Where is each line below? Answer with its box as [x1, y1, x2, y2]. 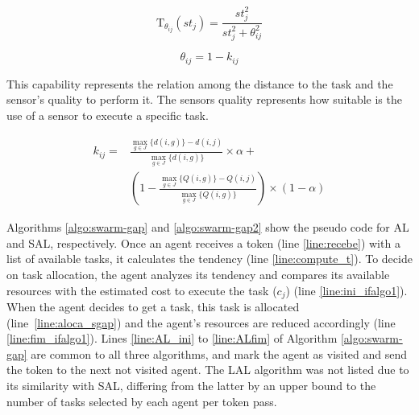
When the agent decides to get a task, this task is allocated [6, 298, 300, 315]
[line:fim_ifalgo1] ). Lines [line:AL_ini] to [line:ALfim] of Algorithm [6, 330, 338, 347]
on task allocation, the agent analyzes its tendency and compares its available [6, 266, 390, 283]
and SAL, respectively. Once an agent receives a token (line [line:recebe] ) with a [6, 234, 400, 251]
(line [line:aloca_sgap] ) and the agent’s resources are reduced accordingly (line [6, 314, 396, 331]
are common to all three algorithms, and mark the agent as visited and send [31, 345, 408, 362]
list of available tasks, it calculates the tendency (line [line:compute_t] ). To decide [6, 250, 413, 267]
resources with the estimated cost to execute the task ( [6, 281, 277, 298]
